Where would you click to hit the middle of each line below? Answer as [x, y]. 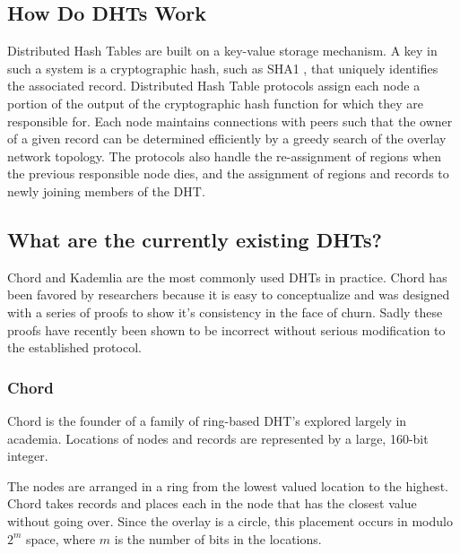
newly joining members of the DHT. [106, 190]
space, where [61, 538]
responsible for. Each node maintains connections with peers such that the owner [230, 121]
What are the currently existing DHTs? [195, 239]
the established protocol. [74, 347]
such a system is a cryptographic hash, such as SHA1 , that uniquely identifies [223, 68]
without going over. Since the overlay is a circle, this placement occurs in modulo [230, 520]
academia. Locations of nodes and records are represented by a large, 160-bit [218, 438]
